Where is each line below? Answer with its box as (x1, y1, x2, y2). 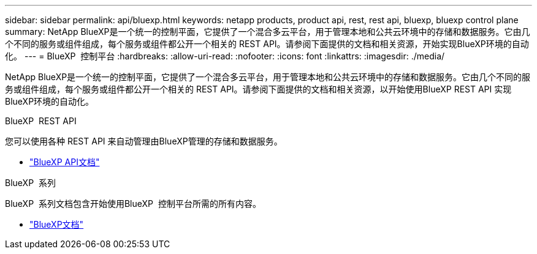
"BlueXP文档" (29, 219, 84, 230)
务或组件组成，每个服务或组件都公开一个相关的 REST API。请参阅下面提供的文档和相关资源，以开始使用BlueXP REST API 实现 (5, 84, 512, 94)
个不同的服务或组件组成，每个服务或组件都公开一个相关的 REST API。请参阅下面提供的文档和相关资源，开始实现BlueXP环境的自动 (5, 39, 529, 49)
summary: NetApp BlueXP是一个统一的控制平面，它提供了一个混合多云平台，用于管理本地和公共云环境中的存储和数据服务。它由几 (5, 26, 530, 37)
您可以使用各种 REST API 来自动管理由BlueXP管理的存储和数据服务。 (5, 136, 283, 146)
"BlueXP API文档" (29, 157, 100, 167)
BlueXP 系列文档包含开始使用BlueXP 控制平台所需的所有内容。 (5, 198, 261, 209)
